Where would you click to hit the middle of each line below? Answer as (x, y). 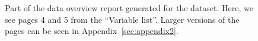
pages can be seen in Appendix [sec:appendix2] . (92, 31)
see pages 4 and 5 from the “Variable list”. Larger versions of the (122, 19)
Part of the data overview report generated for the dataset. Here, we (129, 8)
